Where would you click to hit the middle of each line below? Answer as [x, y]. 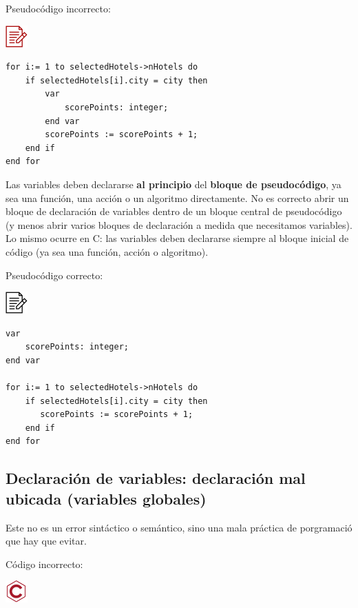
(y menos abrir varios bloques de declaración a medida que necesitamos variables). [179, 224]
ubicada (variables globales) [106, 498]
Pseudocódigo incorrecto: [58, 8]
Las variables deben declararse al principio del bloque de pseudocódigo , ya [173, 184]
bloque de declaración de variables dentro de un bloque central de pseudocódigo [174, 211]
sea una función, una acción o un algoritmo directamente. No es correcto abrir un [177, 197]
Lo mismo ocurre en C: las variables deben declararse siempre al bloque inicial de [177, 238]
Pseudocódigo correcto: [54, 275]
